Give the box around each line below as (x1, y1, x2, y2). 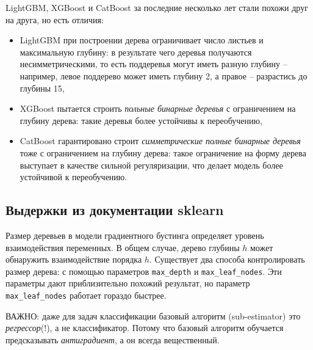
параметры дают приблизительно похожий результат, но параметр (5, 277, 250, 290)
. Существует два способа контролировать (149, 253, 305, 266)
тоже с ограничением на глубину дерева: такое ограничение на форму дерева (20, 146, 306, 159)
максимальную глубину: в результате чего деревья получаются (20, 45, 252, 58)
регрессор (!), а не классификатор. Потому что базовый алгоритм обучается (5, 321, 284, 334)
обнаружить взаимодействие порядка (5, 253, 142, 266)
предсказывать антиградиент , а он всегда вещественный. (5, 333, 220, 346)
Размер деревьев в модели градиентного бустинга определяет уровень (5, 228, 264, 241)
